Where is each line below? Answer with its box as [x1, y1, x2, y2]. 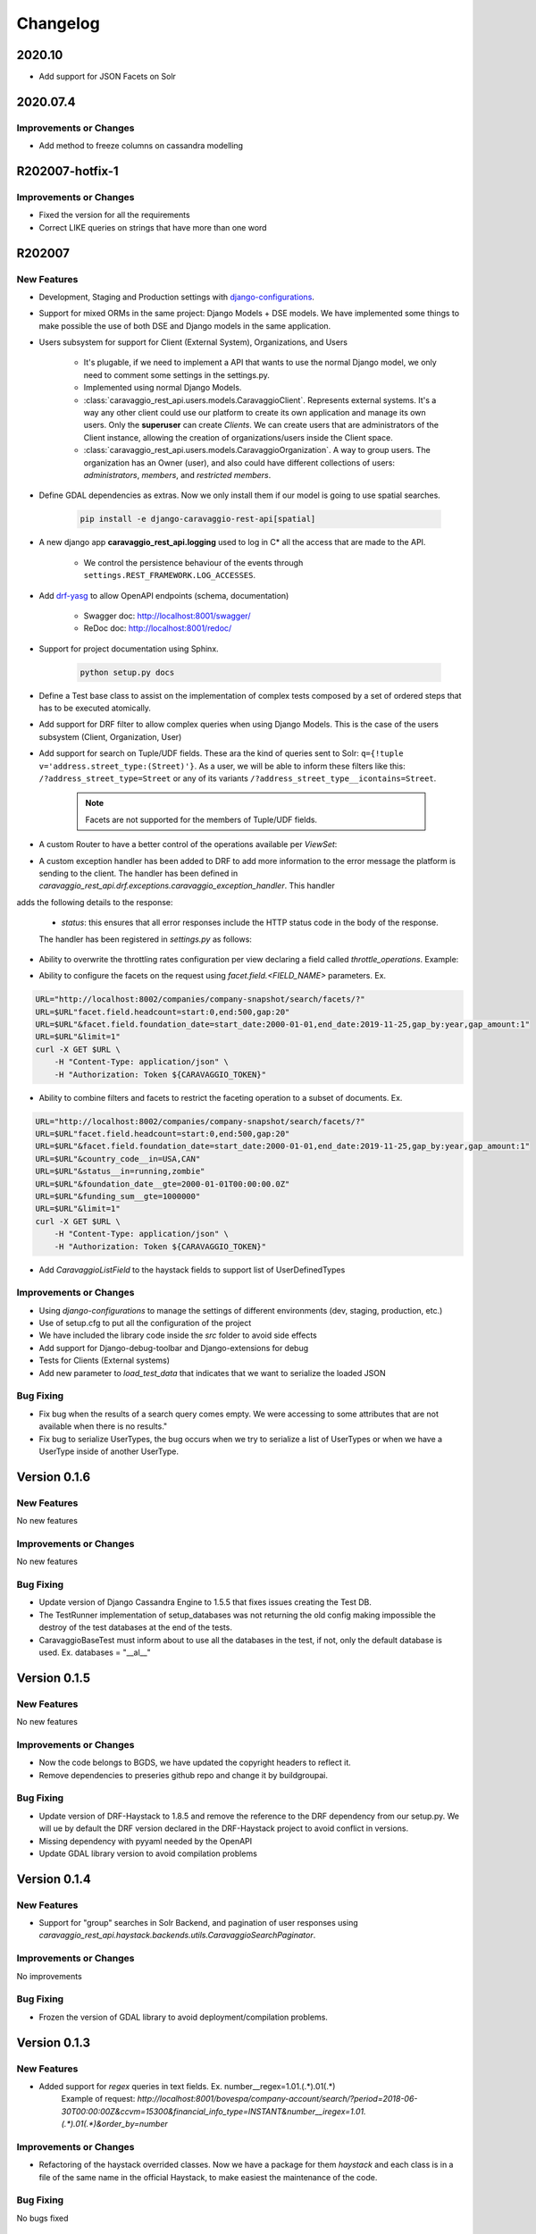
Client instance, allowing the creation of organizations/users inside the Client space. [83, 432, 393, 442]
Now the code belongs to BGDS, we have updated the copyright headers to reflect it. [38, 1757, 352, 1768]
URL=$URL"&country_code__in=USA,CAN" [35, 1154, 201, 1163]
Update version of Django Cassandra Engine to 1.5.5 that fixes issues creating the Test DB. [38, 1597, 373, 1608]
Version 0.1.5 [16, 1670, 91, 1685]
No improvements [16, 1970, 82, 1981]
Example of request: [61, 2094, 136, 2104]
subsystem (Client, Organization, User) [38, 731, 182, 742]
